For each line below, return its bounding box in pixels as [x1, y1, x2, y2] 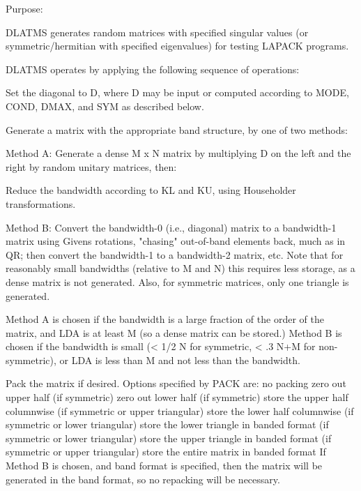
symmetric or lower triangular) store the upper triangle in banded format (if [6, 430, 332, 445]
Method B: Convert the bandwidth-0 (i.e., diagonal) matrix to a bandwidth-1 [6, 220, 337, 234]
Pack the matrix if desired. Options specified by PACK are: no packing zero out [6, 376, 346, 391]
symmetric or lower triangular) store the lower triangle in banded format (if [6, 417, 329, 432]
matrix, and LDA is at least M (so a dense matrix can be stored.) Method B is [6, 325, 342, 340]
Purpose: [6, 1, 43, 15]
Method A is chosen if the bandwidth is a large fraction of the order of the [6, 312, 324, 326]
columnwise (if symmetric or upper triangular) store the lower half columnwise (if [6, 403, 354, 418]
